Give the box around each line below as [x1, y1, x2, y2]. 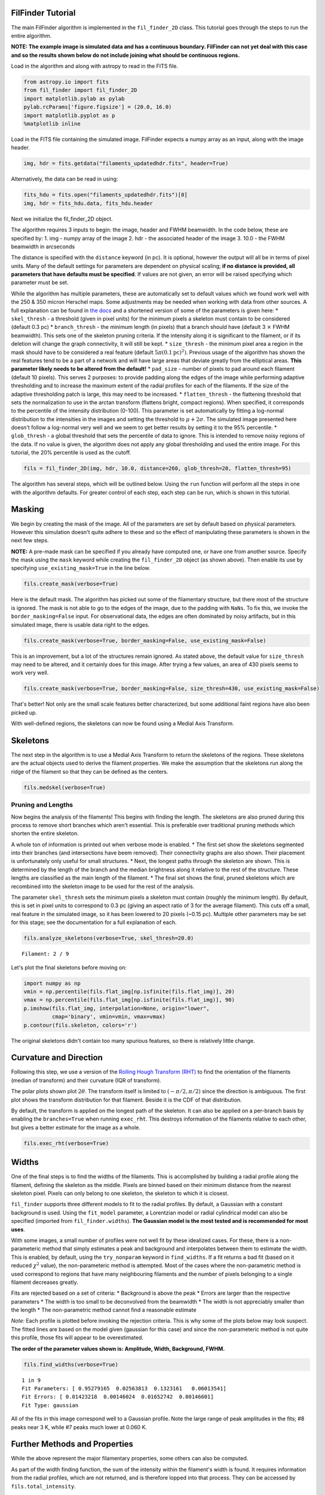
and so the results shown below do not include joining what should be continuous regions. [11, 51, 240, 59]
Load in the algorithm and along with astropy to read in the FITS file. [11, 63, 179, 70]
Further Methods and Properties [11, 1439, 134, 1450]
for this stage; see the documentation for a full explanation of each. [11, 919, 177, 926]
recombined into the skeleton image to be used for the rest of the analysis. [11, 883, 195, 890]
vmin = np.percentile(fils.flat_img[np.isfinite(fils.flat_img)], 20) [23, 988, 235, 995]
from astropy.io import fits [23, 78, 109, 86]
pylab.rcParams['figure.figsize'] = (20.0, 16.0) [23, 103, 172, 111]
